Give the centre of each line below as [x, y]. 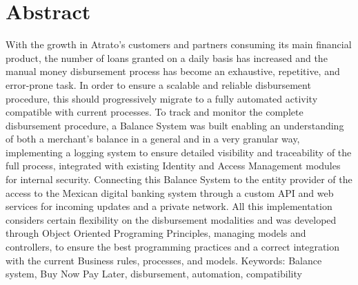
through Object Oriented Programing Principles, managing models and [156, 233]
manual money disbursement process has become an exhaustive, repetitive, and [173, 71]
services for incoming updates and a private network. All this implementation [169, 206]
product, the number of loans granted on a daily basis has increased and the [167, 57]
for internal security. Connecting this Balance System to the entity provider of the [179, 179]
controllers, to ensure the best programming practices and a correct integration [173, 247]
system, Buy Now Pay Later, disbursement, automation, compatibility [154, 274]
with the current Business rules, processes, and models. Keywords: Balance [164, 260]
